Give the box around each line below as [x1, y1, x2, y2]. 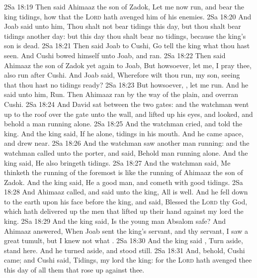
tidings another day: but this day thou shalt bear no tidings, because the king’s [4, 30, 246, 41]
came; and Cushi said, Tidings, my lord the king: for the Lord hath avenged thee [4, 255, 252, 265]
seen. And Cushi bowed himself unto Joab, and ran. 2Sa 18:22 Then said [4, 50, 226, 60]
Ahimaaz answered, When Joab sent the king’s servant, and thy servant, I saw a [4, 225, 249, 236]
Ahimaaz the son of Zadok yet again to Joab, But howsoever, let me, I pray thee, [4, 60, 252, 70]
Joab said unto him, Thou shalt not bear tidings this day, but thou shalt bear [4, 21, 241, 31]
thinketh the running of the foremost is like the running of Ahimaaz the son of [4, 167, 243, 178]
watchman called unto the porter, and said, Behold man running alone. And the [4, 147, 248, 158]
